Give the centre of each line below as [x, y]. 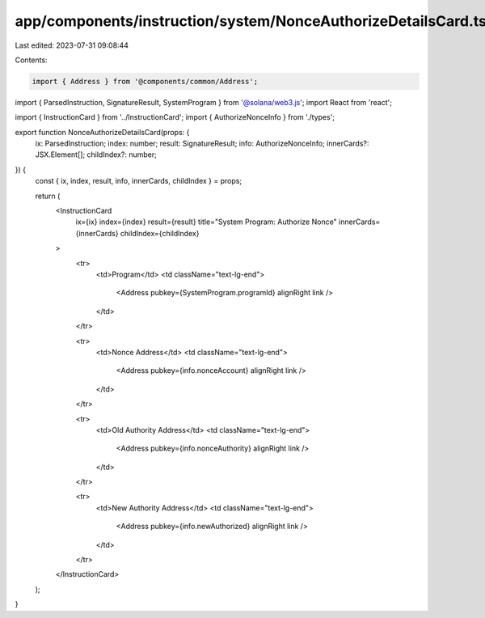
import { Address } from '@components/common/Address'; [145, 81]
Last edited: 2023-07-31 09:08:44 [72, 45]
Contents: [31, 60]
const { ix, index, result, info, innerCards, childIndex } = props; [139, 181]
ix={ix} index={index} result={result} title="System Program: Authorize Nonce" [206, 222]
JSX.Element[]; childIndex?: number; [96, 154]
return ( [48, 196]
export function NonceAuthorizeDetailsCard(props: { [102, 132]
